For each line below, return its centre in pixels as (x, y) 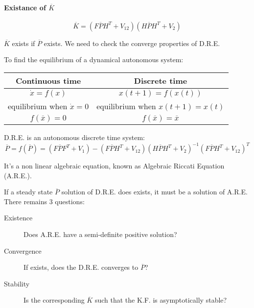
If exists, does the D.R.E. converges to (81, 267)
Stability (17, 283)
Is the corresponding (54, 300)
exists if (23, 43)
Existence (18, 218)
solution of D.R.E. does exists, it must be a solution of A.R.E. (154, 192)
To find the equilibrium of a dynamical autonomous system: (94, 59)
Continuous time (48, 80)
